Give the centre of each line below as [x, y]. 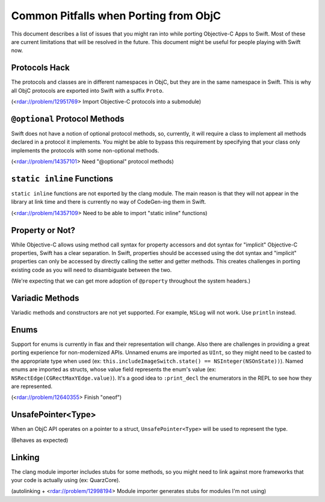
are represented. [32, 386]
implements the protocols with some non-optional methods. [85, 150]
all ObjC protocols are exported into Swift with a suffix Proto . [88, 90]
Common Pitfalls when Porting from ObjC [116, 16]
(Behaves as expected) [40, 440]
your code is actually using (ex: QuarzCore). [66, 480]
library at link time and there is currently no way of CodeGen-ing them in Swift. [109, 202]
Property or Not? [43, 230]
